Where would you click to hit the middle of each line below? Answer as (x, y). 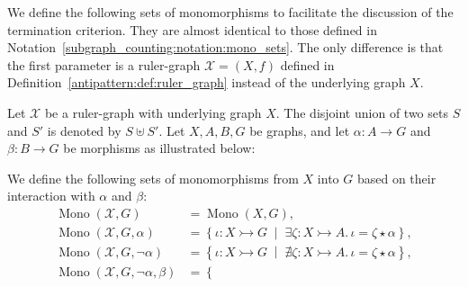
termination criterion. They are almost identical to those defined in (192, 29)
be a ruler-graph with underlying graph (153, 112)
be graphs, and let (300, 130)
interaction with (51, 196)
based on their (396, 178)
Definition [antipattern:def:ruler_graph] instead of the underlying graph (207, 82)
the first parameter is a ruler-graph (104, 64)
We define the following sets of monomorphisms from (153, 178)
